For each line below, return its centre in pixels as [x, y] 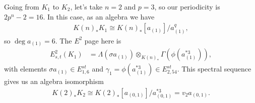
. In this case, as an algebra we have [99, 16]
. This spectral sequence [214, 69]
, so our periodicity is [187, 6]
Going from [22, 6]
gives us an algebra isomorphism [54, 81]
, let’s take [86, 6]
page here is [103, 40]
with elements [25, 69]
